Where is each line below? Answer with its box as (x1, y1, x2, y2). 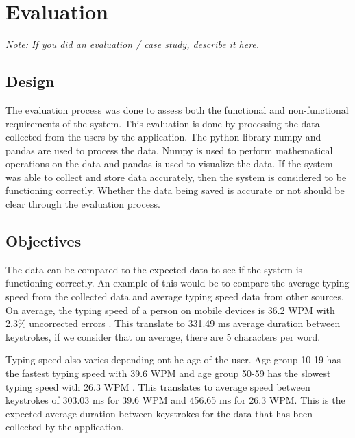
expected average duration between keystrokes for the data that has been (5, 406, 313, 420)
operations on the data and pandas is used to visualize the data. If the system (5, 156, 333, 171)
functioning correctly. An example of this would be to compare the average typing (5, 276, 350, 290)
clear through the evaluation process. (5, 197, 160, 211)
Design (5, 71, 55, 92)
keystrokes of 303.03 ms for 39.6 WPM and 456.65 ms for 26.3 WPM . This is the (5, 393, 345, 407)
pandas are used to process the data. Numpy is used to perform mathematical (5, 143, 333, 157)
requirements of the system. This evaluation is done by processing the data (5, 116, 320, 130)
